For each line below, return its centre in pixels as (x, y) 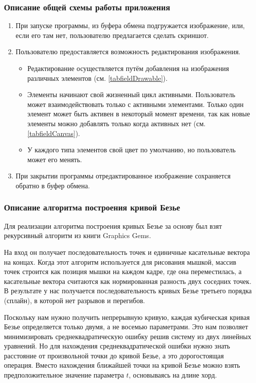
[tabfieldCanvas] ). (54, 133)
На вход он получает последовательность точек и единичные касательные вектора (127, 252)
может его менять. (55, 159)
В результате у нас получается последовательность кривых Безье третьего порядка (128, 291)
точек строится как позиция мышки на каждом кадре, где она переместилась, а (123, 271)
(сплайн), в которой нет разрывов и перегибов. (74, 300)
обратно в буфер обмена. (53, 185)
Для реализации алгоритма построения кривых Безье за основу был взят (113, 226)
